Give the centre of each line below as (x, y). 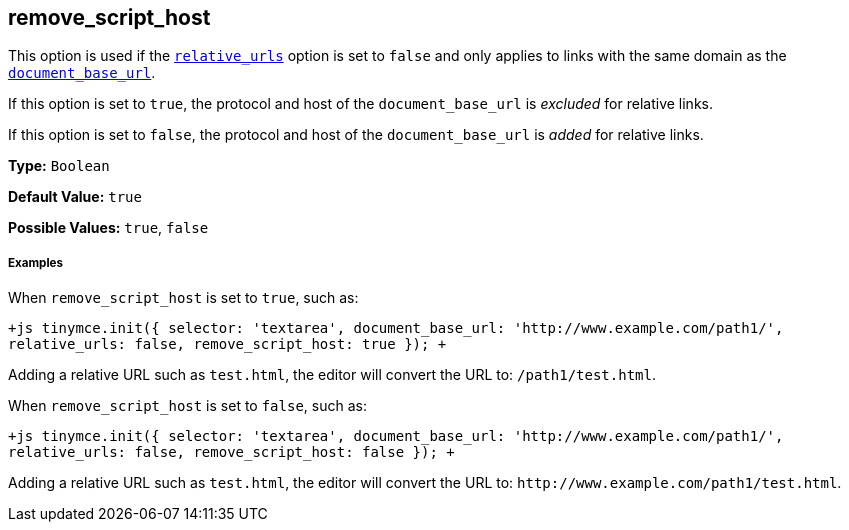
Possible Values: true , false (108, 228)
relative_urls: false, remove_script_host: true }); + (227, 344)
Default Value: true (75, 197)
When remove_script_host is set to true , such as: (183, 298)
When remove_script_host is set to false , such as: (187, 406)
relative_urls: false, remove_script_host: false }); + (231, 452)
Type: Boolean (59, 166)
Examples (35, 262)
